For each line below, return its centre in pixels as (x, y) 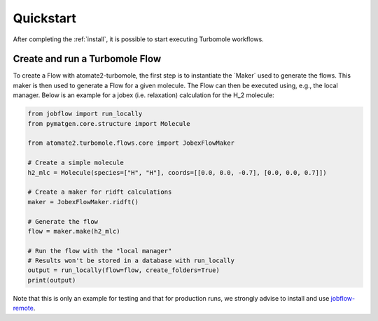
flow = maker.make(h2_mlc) (74, 231)
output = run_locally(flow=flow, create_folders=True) (124, 270)
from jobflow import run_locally (85, 114)
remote (23, 308)
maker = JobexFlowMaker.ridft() (83, 202)
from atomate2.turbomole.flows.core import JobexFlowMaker (131, 143)
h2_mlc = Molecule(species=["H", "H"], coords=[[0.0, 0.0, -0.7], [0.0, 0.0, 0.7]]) (177, 172)
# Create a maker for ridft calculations (100, 192)
